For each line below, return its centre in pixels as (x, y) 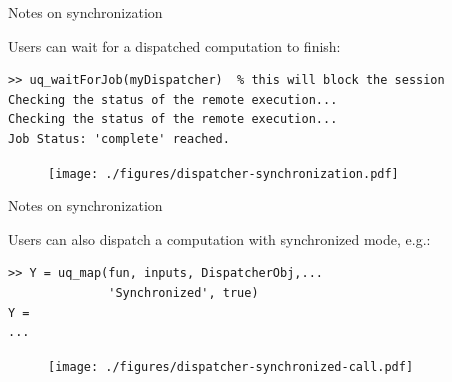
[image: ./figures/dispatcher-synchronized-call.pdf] (231, 366)
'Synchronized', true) (183, 293)
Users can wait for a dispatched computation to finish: (174, 45)
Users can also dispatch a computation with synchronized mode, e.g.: (219, 238)
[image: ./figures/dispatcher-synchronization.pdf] (223, 173)
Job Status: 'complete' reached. (119, 138)
